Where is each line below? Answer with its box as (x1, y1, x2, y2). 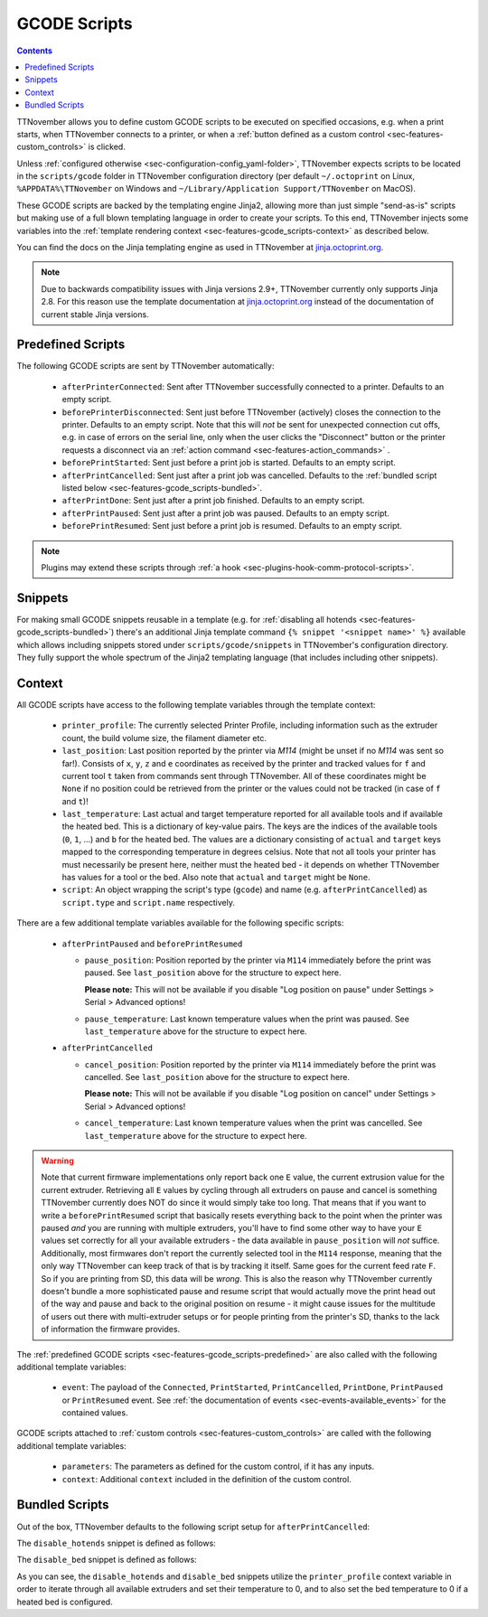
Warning (41, 1155, 74, 1166)
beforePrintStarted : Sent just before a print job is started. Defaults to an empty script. (61, 457, 397, 468)
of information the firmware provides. (41, 1324, 181, 1335)
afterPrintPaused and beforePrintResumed (61, 938, 243, 949)
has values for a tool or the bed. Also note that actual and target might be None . (61, 872, 371, 883)
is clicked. (88, 141, 126, 153)
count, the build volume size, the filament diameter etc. (61, 732, 267, 743)
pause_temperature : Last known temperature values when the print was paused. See (84, 1013, 410, 1024)
